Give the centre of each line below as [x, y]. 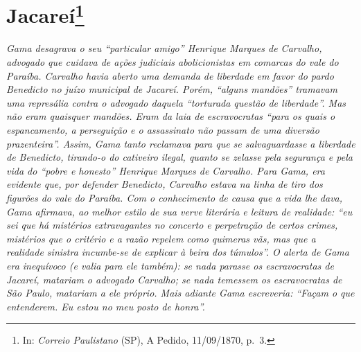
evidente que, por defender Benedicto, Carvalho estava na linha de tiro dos [165, 184]
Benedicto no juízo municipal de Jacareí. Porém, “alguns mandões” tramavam [172, 89]
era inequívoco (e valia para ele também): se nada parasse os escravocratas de [170, 265]
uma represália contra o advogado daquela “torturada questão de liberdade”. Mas [176, 102]
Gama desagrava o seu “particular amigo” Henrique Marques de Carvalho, [164, 48]
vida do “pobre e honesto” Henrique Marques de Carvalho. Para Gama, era [166, 170]
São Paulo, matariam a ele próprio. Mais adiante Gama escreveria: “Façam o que [180, 293]
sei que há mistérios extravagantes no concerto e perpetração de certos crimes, [172, 225]
